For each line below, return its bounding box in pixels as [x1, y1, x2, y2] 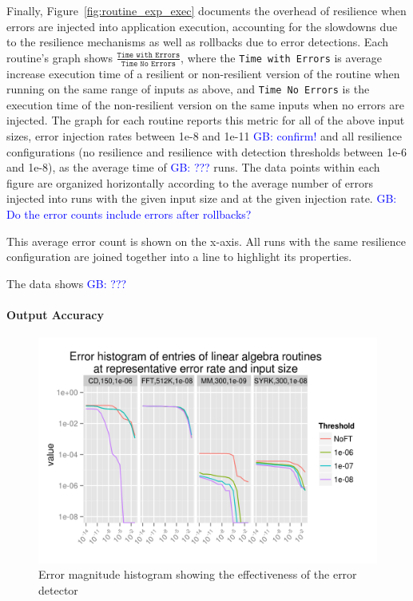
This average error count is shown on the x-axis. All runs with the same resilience [6, 232, 407, 249]
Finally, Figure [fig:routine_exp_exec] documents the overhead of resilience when [6, 2, 407, 18]
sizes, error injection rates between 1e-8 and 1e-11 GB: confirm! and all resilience [6, 128, 403, 144]
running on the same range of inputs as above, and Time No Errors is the [6, 81, 370, 97]
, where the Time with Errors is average [181, 49, 383, 65]
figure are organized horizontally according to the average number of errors [6, 174, 373, 191]
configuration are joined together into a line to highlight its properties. [6, 248, 352, 265]
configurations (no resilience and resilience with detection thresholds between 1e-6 [6, 143, 407, 160]
